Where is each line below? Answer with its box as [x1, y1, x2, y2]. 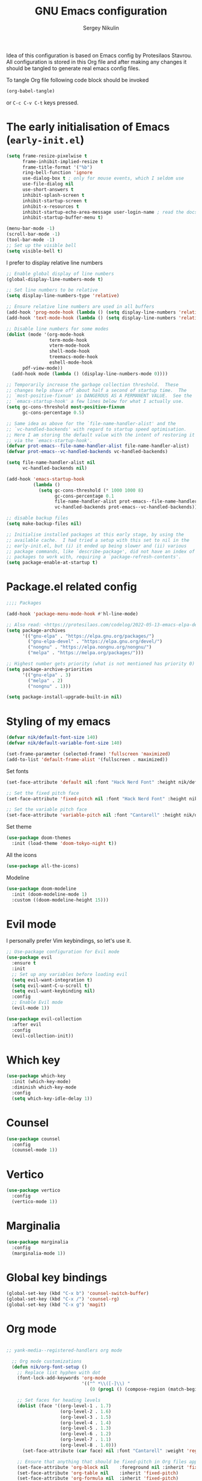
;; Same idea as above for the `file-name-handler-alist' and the [6, 420, 176, 426]
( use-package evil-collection [6, 1016, 82, 1022]
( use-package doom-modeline [6, 885, 77, 891]
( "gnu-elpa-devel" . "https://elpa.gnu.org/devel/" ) [28, 638, 163, 644]
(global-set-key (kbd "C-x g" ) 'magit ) [6, 1302, 106, 1308]
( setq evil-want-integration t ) [11, 977, 93, 983]
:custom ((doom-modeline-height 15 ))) [11, 897, 109, 903]
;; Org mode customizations [11, 1358, 82, 1364]
